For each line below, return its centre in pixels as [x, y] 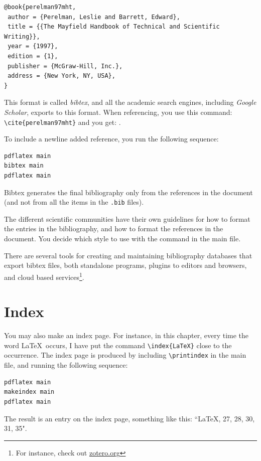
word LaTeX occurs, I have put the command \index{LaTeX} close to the [118, 345]
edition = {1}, [33, 56]
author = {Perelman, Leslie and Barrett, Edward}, [94, 17]
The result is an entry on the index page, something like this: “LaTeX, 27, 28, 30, [129, 418]
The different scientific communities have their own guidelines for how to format [127, 218]
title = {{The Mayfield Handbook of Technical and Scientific [114, 27]
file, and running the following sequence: [66, 365]
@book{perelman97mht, [40, 7]
